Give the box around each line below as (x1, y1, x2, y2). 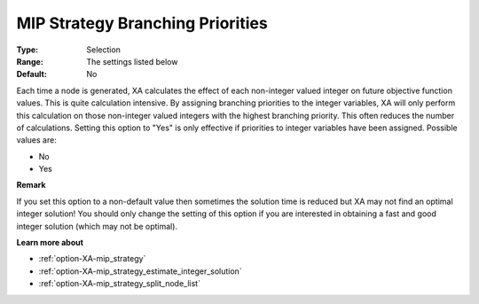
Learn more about (16, 238, 84, 248)
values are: (16, 135, 57, 145)
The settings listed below (86, 56, 178, 66)
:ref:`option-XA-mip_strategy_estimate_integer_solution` (38, 266, 243, 277)
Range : (16, 56, 43, 66)
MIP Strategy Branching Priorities (16, 13, 268, 33)
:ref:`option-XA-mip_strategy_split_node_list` (38, 278, 201, 289)
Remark (16, 180, 46, 191)
